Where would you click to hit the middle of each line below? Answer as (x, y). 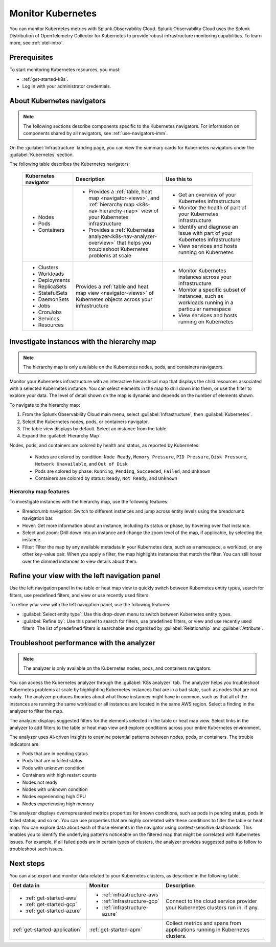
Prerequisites (31, 58)
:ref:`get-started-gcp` (51, 905)
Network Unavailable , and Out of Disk (81, 464)
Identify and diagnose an (208, 227)
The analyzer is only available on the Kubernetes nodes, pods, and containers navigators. (117, 668)
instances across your (205, 277)
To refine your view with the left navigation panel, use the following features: (90, 605)
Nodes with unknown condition (55, 789)
